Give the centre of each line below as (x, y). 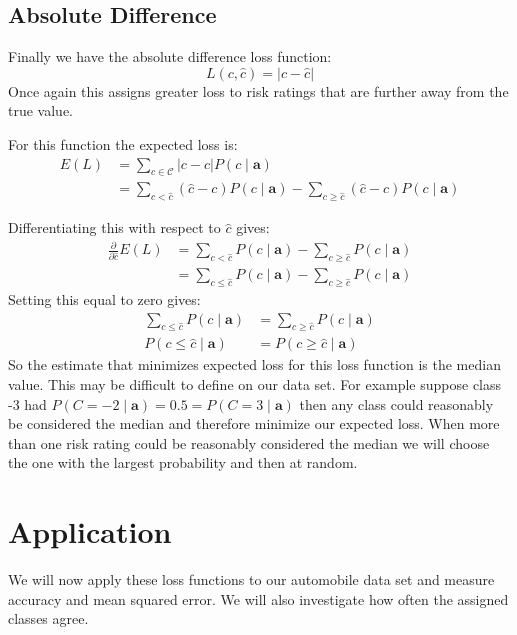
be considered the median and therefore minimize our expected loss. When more (254, 423)
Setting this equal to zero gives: (104, 299)
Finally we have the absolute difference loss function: (170, 56)
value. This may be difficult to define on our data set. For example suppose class (255, 384)
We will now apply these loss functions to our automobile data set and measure (251, 579)
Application (90, 531)
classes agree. (48, 618)
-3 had (27, 403)
